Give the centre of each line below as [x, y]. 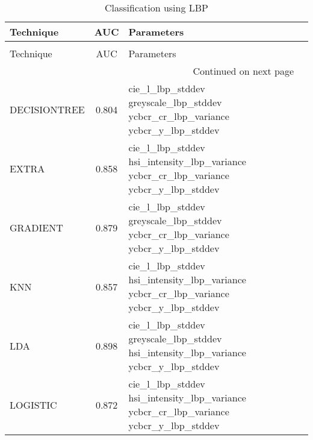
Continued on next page [243, 71]
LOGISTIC [33, 404]
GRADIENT [36, 227]
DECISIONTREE [47, 109]
